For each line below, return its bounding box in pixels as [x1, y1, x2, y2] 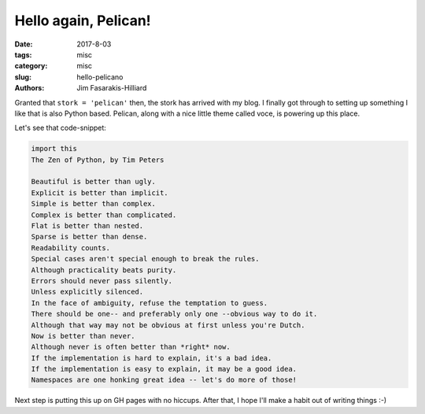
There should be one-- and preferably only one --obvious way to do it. [31, 309, 318, 319]
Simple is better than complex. [31, 199, 157, 209]
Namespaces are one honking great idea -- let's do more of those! [31, 375, 297, 385]
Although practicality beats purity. [31, 265, 177, 275]
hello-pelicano [76, 72, 124, 82]
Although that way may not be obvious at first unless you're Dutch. [31, 320, 305, 330]
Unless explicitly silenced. [31, 287, 144, 297]
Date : [14, 39, 33, 49]
